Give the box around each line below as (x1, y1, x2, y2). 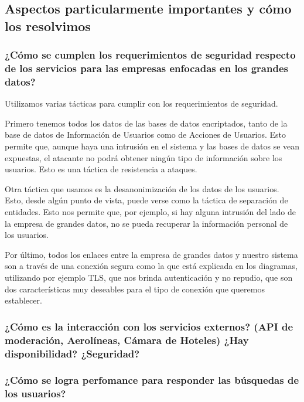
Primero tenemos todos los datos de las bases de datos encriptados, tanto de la (5, 117, 288, 129)
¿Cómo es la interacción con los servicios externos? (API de (5, 319, 293, 333)
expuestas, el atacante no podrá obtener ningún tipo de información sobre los (5, 151, 282, 163)
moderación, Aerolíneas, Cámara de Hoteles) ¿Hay (5, 332, 249, 347)
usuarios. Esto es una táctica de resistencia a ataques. (5, 163, 197, 175)
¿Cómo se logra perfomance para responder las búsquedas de (5, 373, 299, 387)
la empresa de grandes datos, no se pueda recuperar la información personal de (5, 217, 288, 229)
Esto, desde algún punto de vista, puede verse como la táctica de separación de (5, 194, 288, 206)
